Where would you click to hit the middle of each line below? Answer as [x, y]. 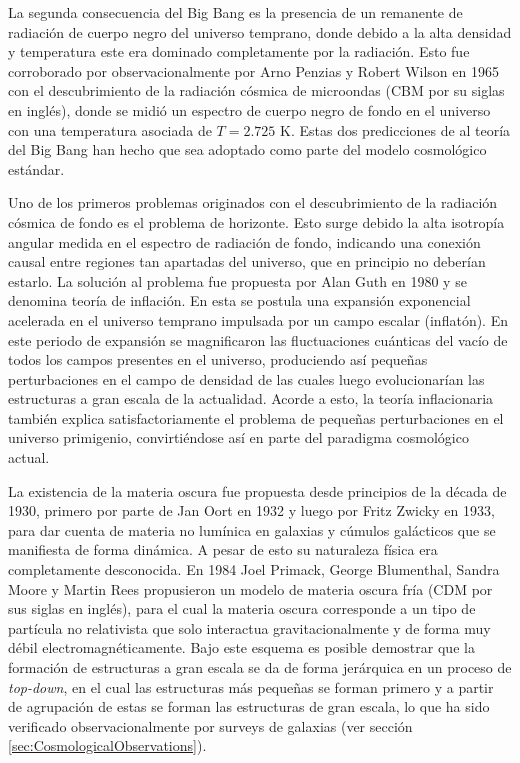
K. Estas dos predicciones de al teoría [395, 129]
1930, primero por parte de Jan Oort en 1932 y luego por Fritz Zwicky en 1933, [251, 510]
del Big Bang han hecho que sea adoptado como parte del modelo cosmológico [247, 149]
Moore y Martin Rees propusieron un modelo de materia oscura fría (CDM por [250, 588]
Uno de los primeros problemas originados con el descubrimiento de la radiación [253, 202]
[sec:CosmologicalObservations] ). [107, 745]
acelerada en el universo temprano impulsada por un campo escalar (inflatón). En [258, 319]
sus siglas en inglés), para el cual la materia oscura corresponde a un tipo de [242, 608]
